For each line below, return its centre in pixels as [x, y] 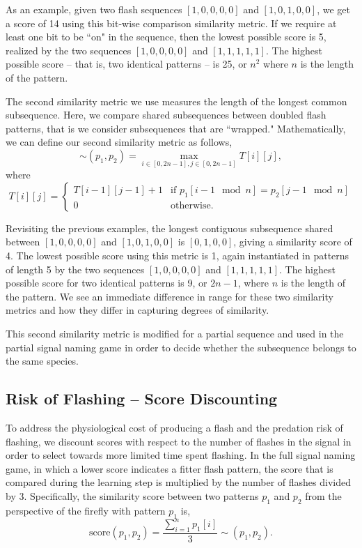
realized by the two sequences [69, 50]
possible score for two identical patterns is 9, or [107, 283]
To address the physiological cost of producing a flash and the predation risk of [174, 427]
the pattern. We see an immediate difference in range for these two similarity [170, 296]
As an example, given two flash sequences [94, 9]
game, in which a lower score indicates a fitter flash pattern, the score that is [170, 468]
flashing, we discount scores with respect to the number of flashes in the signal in [179, 441]
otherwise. [192, 205]
